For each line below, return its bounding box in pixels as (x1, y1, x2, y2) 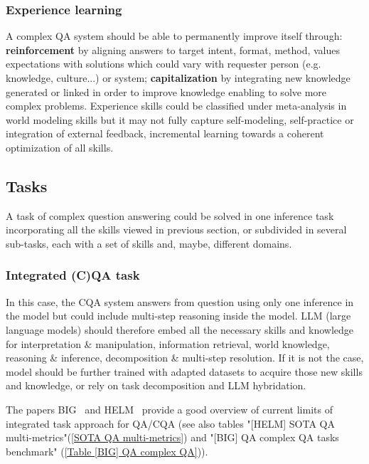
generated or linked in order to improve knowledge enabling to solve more (6, 84, 327, 99)
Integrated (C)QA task (6, 266, 140, 284)
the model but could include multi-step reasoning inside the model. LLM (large (6, 308, 351, 323)
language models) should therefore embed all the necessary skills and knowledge (6, 322, 354, 337)
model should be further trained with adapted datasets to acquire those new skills (6, 364, 363, 379)
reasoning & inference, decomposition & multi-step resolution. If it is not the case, (6, 350, 364, 365)
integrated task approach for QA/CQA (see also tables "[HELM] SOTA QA (6, 416, 335, 431)
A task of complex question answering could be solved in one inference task (6, 208, 334, 223)
